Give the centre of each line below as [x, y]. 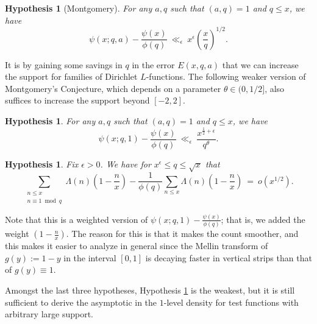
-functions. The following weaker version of [226, 76]
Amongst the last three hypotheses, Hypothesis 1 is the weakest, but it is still [150, 290]
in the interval [90, 257]
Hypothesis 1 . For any [50, 121]
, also [275, 88]
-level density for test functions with [231, 302]
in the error [153, 64]
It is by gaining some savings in [64, 64]
